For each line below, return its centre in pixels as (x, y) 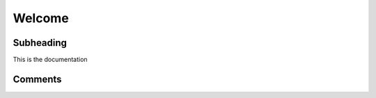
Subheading (40, 43)
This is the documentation (50, 60)
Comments (37, 79)
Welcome (41, 18)
